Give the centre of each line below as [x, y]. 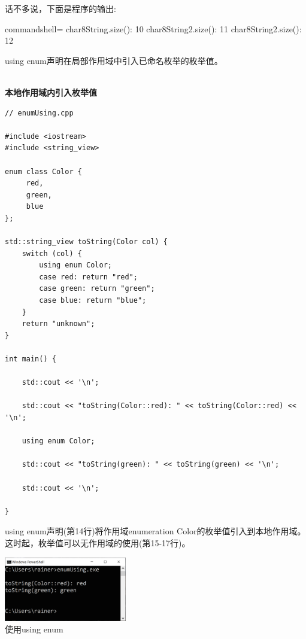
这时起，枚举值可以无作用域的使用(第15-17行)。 [98, 542]
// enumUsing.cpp [39, 113]
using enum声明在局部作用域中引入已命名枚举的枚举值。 [114, 60]
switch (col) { [52, 253]
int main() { [31, 359]
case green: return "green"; [97, 289]
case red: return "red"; [88, 277]
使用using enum [34, 629]
